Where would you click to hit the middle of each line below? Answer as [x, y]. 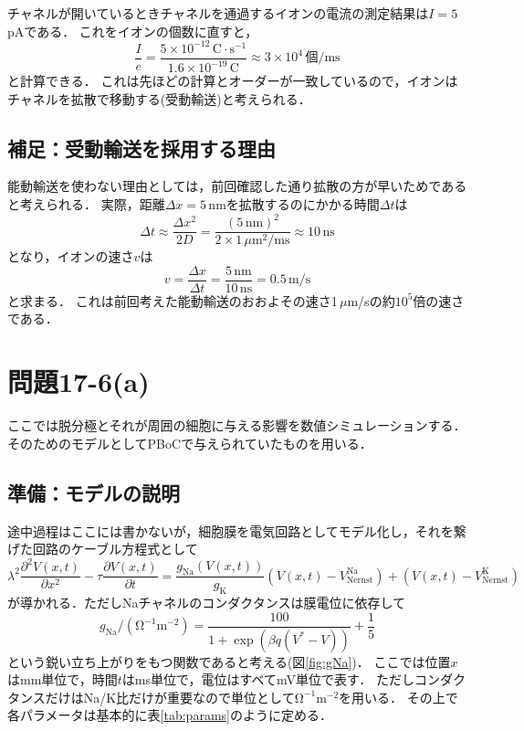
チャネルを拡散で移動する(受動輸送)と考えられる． [159, 98]
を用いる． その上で [398, 697]
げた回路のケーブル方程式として [103, 549]
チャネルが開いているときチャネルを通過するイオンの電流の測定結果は [218, 13]
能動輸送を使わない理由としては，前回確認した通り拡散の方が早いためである [237, 186]
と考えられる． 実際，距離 [86, 204]
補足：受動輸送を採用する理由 [141, 148]
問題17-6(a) [79, 381]
